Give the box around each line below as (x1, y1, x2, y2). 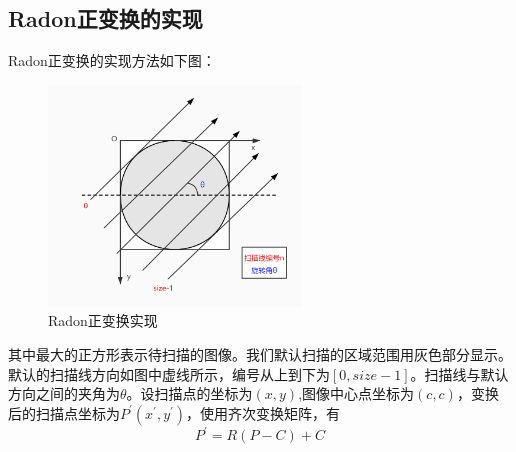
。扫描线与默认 (410, 363, 509, 384)
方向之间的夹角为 (8, 383, 120, 404)
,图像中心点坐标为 (298, 383, 415, 404)
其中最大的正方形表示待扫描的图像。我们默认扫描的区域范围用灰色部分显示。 (8, 344, 512, 365)
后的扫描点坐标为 (8, 402, 120, 423)
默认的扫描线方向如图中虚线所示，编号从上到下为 (8, 363, 330, 384)
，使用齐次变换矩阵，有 (186, 402, 341, 423)
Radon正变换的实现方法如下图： (8, 50, 216, 71)
